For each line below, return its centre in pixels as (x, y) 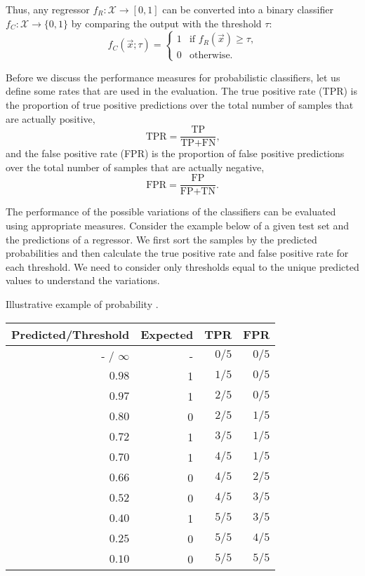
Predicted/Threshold (71, 334)
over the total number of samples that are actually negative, (135, 167)
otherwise (210, 56)
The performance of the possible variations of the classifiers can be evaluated (171, 212)
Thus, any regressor (48, 9)
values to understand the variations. (83, 280)
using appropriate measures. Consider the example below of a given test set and (178, 226)
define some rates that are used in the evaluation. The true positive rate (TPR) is (182, 91)
